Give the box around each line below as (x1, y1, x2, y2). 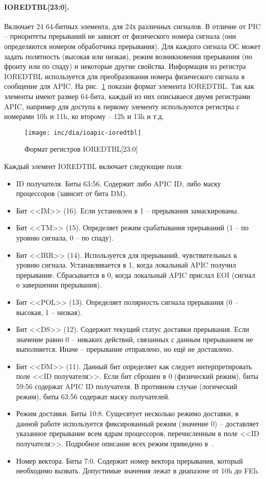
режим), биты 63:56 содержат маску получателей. (16, 391, 170, 401)
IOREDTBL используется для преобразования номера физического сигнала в (4, 70, 245, 81)
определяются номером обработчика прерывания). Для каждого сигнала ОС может (4, 40, 261, 51)
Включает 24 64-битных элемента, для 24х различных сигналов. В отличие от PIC (4, 20, 261, 31)
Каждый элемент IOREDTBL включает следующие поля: (4, 160, 183, 171)
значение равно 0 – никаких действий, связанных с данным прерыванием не (16, 333, 253, 344)
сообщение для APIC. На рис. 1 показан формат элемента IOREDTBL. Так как (4, 81, 254, 91)
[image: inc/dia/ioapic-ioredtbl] (24, 129, 142, 136)
